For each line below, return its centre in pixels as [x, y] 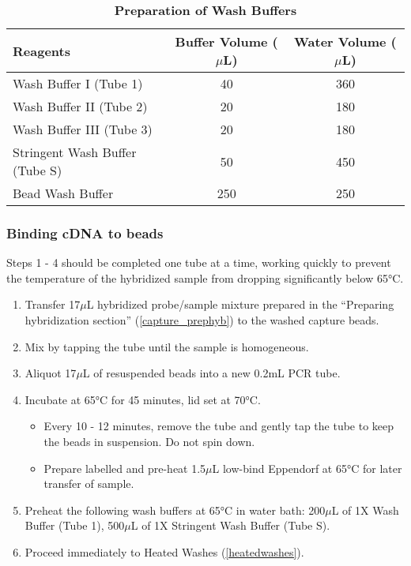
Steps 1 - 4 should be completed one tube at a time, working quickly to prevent [199, 262]
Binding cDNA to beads [85, 232]
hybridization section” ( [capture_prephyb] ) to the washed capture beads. [202, 320]
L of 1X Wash [365, 510]
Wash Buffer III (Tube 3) [83, 129]
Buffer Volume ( [226, 41]
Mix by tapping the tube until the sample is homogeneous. [167, 346]
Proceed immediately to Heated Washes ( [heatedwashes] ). [164, 551]
